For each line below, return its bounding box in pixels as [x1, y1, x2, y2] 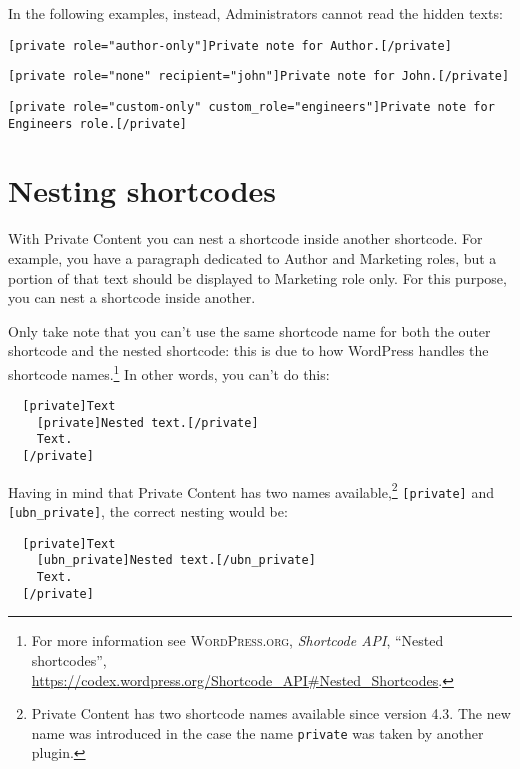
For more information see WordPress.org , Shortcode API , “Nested [31, 630, 444, 651]
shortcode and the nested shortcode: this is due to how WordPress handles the [8, 340, 489, 361]
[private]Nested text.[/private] [36, 415, 259, 430]
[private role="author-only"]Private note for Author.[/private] [8, 38, 452, 53]
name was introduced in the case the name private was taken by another [31, 722, 484, 743]
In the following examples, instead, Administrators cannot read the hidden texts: [8, 3, 503, 23]
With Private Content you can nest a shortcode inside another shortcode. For [8, 228, 483, 249]
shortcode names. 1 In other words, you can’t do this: [8, 360, 330, 384]
